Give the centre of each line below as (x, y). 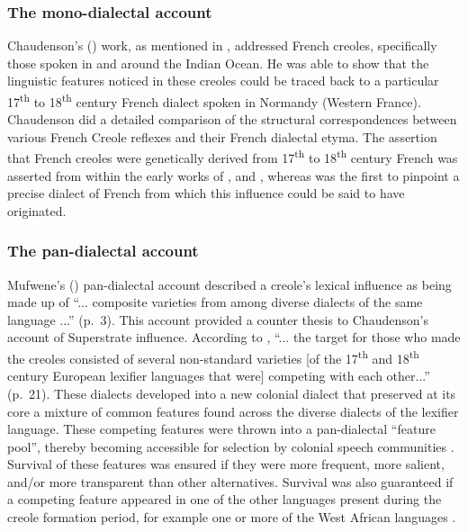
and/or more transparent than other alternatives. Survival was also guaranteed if (230, 481)
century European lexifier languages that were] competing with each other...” (219, 376)
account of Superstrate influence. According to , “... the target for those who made (234, 337)
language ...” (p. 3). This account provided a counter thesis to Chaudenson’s (218, 319)
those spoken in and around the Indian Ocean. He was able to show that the (218, 63)
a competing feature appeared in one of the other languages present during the (225, 499)
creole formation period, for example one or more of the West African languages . (232, 517)
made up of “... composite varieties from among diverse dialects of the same (215, 302)
